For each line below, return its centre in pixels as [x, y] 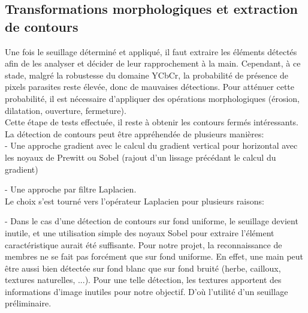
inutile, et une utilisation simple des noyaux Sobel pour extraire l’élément [140, 232]
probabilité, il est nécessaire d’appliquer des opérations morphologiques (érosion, [152, 98]
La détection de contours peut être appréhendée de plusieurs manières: [135, 133]
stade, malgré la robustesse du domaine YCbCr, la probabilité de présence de [147, 75]
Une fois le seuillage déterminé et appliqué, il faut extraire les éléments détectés [151, 51]
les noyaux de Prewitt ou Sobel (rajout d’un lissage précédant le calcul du [141, 157]
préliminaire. [28, 303]
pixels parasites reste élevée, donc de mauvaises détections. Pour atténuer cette [150, 87]
